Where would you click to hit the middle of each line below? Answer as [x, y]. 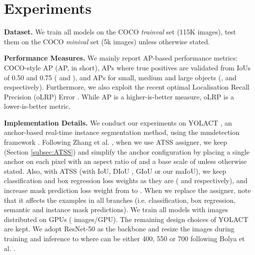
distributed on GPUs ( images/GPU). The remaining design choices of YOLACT [126, 219]
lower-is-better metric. [37, 106]
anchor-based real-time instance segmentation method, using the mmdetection [122, 132]
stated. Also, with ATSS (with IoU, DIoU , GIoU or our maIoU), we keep [115, 171]
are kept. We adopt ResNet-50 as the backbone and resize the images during [119, 229]
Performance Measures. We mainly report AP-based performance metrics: [121, 58]
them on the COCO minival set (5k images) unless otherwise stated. [107, 41]
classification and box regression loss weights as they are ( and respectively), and [126, 180]
